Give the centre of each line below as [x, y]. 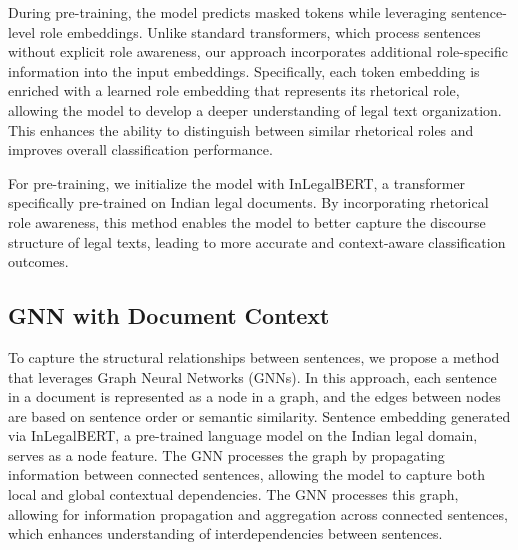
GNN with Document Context [169, 315]
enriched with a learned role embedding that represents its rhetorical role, [234, 90]
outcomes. [38, 261]
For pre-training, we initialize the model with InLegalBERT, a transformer [237, 182]
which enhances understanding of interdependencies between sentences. [225, 533]
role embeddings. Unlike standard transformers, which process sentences [260, 31]
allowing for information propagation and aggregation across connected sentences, [258, 513]
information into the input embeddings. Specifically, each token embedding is [244, 70]
